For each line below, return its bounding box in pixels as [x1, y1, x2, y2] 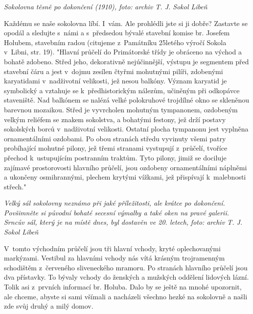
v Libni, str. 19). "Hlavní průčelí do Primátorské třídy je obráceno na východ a [4, 47, 242, 57]
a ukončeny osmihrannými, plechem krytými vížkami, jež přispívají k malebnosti [4, 172, 246, 182]
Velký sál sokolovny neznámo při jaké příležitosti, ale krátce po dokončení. [4, 198, 225, 208]
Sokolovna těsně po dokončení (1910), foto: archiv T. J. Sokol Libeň [4, 1, 207, 11]
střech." [4, 181, 26, 191]
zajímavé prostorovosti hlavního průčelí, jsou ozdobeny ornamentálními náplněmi [4, 162, 247, 172]
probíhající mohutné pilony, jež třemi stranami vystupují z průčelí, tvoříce [4, 143, 228, 153]
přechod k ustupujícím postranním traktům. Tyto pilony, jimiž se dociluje [4, 152, 227, 162]
